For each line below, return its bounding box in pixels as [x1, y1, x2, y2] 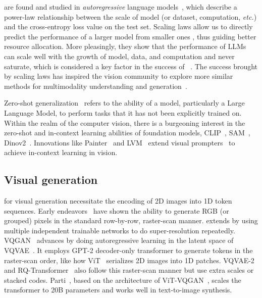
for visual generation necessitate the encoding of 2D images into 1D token [4, 195, 232, 206]
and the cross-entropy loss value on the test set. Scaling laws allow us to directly [4, 21, 253, 32]
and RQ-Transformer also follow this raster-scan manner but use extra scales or [4, 265, 254, 275]
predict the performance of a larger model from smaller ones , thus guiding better [4, 31, 256, 41]
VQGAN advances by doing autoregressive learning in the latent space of [4, 235, 234, 245]
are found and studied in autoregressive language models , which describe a [4, 2, 237, 12]
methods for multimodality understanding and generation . [4, 80, 187, 91]
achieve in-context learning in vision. [4, 147, 118, 158]
